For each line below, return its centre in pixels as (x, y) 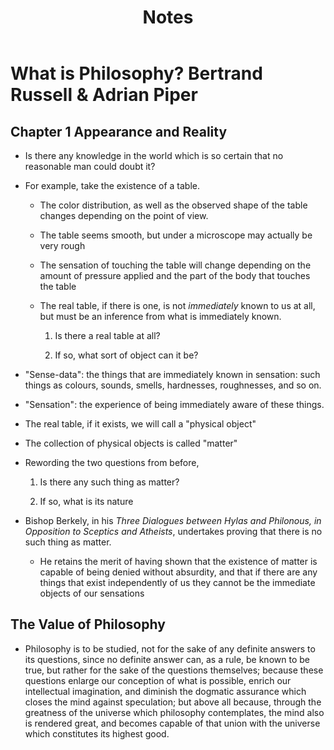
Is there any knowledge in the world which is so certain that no (154, 155)
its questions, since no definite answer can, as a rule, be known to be (167, 659)
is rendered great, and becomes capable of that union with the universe (172, 723)
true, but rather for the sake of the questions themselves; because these (174, 670)
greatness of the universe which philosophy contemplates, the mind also (174, 712)
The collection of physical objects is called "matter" (131, 443)
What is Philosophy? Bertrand (136, 73)
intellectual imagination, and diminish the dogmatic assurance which (165, 691)
